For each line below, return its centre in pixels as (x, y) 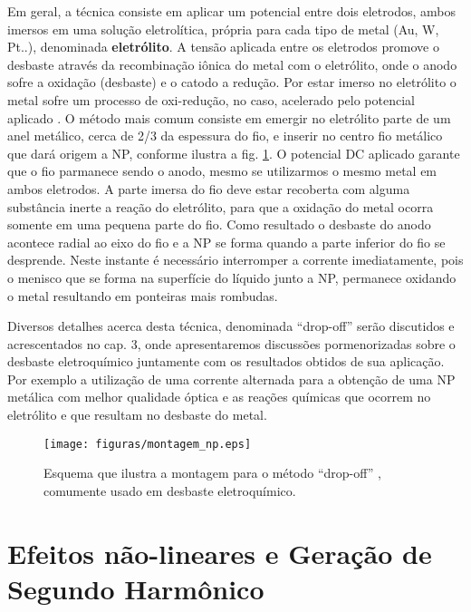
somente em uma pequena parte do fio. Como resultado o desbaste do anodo (219, 224)
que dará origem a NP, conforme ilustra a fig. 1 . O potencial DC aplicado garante (234, 153)
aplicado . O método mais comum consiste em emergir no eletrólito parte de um (229, 117)
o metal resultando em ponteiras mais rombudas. (143, 295)
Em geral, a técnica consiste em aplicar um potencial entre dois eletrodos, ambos (231, 11)
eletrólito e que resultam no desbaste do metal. (137, 415)
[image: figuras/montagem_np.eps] (148, 444)
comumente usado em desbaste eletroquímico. (170, 490)
